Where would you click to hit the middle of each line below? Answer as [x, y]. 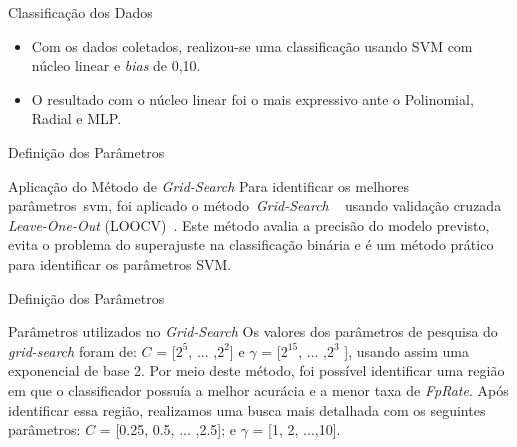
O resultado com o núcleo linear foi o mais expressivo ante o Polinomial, [252, 98]
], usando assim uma [407, 350]
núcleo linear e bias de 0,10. [116, 65]
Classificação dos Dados [80, 12]
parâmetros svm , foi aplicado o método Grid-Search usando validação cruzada [255, 205]
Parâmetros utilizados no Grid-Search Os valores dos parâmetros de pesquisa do [253, 331]
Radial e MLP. [76, 118]
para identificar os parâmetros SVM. [120, 263]
